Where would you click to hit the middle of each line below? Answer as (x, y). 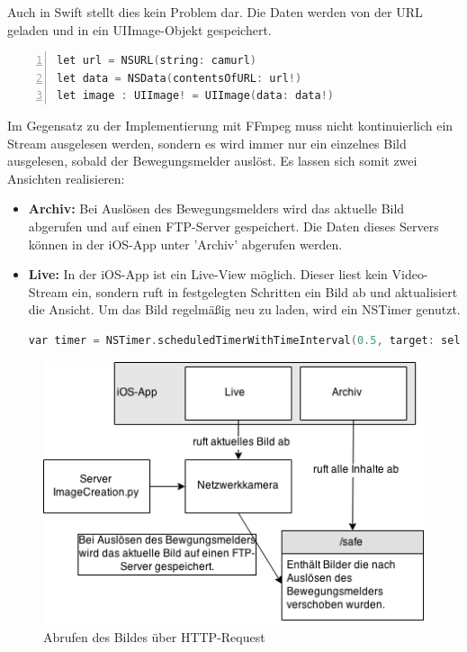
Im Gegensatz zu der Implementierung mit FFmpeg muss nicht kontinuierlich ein (230, 125)
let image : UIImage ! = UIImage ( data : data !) (195, 96)
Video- (410, 274)
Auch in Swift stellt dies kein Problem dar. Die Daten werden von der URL (215, 12)
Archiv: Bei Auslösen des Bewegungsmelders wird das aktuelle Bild (216, 208)
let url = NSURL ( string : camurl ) (157, 61)
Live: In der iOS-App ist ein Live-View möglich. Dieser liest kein (208, 274)
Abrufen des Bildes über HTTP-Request (154, 637)
